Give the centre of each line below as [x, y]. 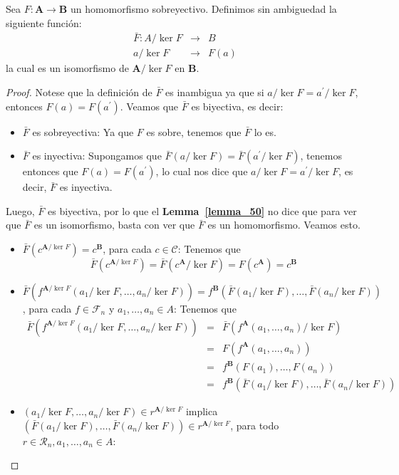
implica [202, 411]
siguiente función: [44, 22]
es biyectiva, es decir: [237, 106]
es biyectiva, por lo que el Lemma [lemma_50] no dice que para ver [202, 210]
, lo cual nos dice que [202, 171]
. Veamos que [149, 106]
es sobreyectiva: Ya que [83, 131]
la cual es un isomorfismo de [67, 68]
